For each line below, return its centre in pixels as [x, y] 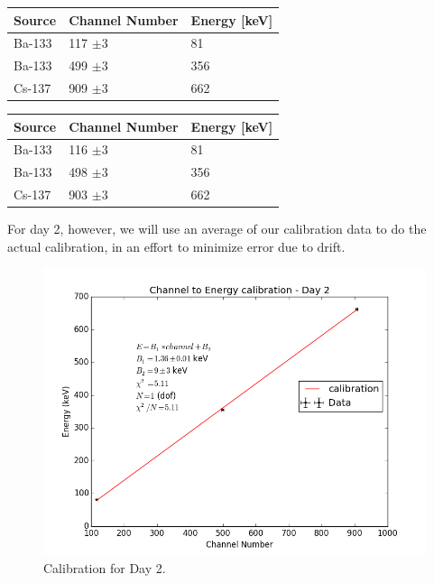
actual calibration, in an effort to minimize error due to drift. [176, 246]
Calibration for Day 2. [105, 568]
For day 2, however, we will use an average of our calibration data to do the [217, 229]
